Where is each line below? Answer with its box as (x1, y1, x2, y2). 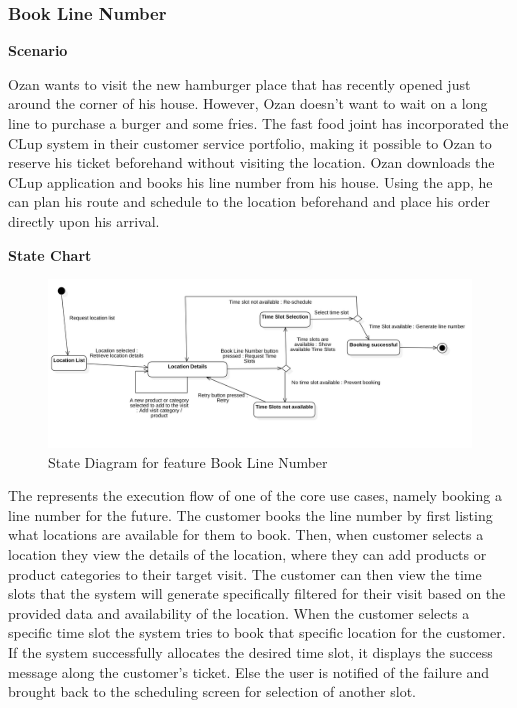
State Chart (8, 244, 92, 265)
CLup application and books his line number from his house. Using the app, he (8, 171, 493, 192)
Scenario (8, 40, 68, 61)
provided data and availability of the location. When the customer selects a (8, 602, 470, 623)
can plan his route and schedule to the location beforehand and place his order (8, 191, 490, 212)
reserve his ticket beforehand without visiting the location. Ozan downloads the (8, 152, 495, 173)
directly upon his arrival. (8, 210, 160, 231)
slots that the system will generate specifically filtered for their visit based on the (8, 583, 506, 604)
